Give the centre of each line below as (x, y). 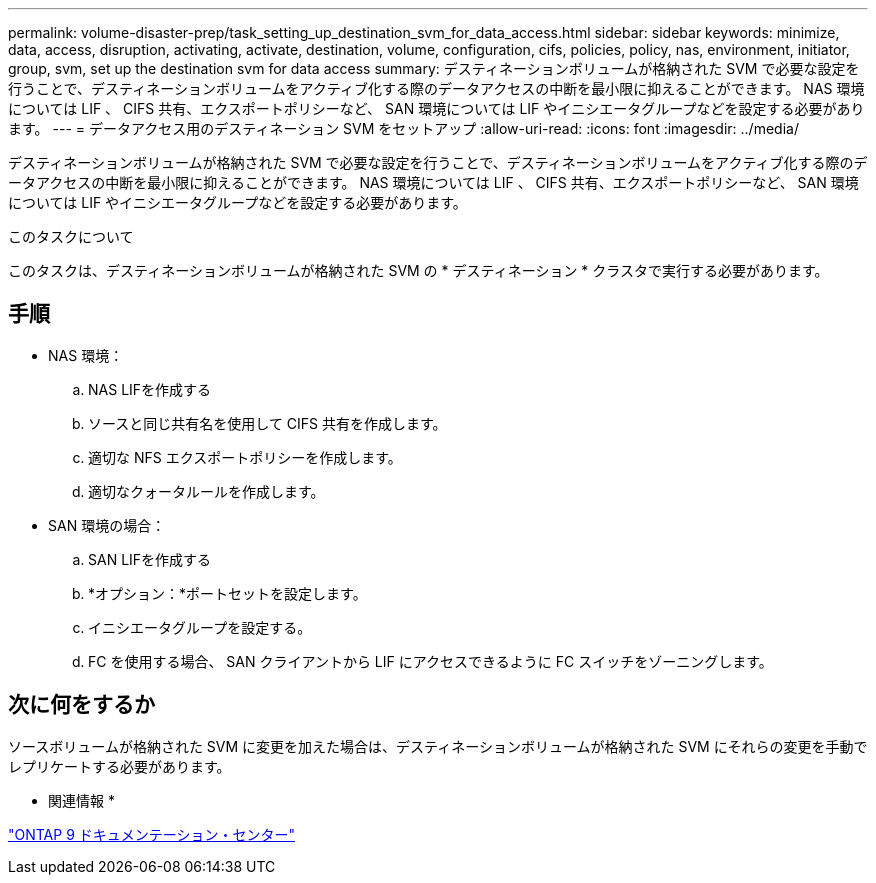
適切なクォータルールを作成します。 (206, 491)
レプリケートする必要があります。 (119, 766)
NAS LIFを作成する (150, 389)
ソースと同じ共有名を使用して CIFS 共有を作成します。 (267, 423)
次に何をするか (81, 705)
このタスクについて (71, 236)
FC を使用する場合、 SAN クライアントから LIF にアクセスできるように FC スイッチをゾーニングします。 (430, 661)
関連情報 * (81, 800)
